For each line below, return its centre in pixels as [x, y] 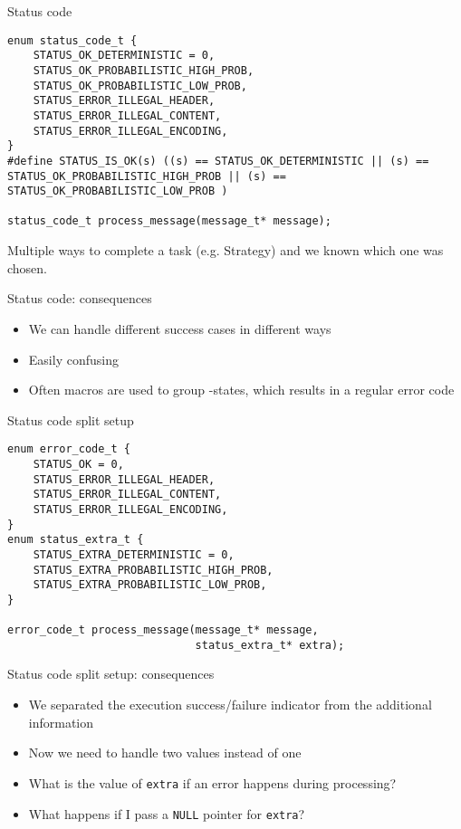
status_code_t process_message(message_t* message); [169, 221]
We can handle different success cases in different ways [180, 328]
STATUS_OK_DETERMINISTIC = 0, [124, 56]
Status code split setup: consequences [111, 674]
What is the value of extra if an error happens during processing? [212, 782]
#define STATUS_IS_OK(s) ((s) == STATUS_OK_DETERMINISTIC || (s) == [218, 161]
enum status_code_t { [72, 40]
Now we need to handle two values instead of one [165, 753]
